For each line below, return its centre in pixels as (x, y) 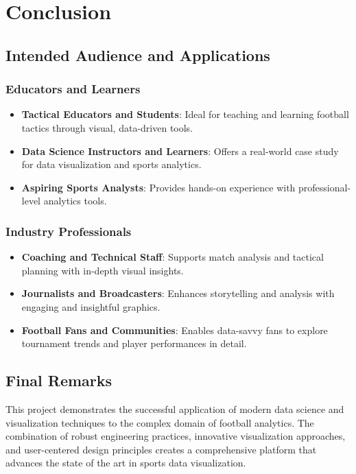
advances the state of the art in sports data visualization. (126, 463)
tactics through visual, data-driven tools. (107, 127)
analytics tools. (75, 201)
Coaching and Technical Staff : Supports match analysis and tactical (173, 257)
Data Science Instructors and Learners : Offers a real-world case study (180, 151)
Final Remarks (59, 380)
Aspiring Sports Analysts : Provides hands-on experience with (158, 187)
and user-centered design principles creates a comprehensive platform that (161, 449)
